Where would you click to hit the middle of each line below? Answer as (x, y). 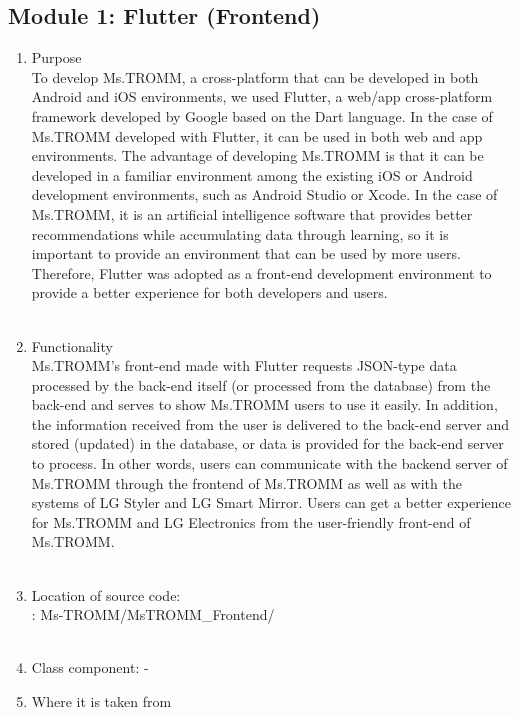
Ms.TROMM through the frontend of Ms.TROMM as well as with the (246, 482)
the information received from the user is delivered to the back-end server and (270, 423)
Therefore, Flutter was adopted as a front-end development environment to (261, 272)
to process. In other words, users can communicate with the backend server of (269, 463)
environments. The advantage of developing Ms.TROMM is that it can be (257, 155)
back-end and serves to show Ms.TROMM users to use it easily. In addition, (264, 404)
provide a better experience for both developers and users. (209, 292)
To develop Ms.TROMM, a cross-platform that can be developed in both (255, 76)
